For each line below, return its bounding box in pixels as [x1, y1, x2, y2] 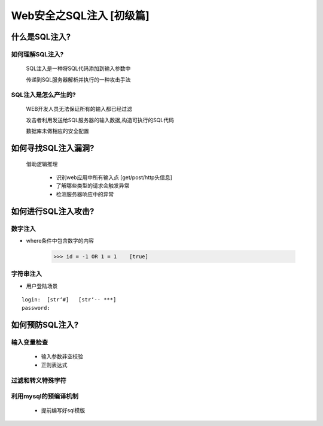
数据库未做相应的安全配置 [26, 128, 89, 135]
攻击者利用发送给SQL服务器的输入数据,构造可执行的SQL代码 [26, 116, 175, 123]
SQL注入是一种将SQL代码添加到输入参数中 [26, 65, 131, 72]
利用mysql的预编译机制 [11, 392, 79, 401]
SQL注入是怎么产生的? [11, 90, 76, 99]
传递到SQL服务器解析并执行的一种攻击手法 [26, 75, 131, 83]
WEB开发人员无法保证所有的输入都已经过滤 [26, 105, 133, 113]
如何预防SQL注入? [11, 320, 79, 330]
